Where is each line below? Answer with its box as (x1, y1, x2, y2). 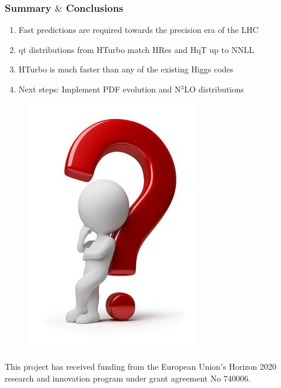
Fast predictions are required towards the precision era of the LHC (18, 24, 259, 36)
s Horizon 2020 (223, 360, 276, 373)
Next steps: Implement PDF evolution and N (18, 83, 181, 95)
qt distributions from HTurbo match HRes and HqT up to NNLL (18, 43, 255, 55)
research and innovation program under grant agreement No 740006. (5, 372, 251, 384)
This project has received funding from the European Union (5, 360, 220, 373)
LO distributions (184, 83, 244, 95)
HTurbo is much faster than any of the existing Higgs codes (18, 63, 234, 75)
